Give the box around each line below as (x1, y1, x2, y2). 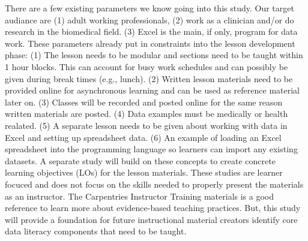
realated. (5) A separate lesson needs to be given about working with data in (5, 119, 288, 131)
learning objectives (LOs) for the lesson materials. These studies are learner (5, 166, 283, 179)
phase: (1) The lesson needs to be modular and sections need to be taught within (5, 49, 303, 61)
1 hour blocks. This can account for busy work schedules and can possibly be (5, 60, 288, 73)
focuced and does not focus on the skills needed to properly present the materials (5, 177, 304, 190)
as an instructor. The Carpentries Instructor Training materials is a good (5, 189, 274, 202)
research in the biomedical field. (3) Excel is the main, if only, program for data (5, 25, 298, 38)
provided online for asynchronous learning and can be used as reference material (5, 84, 300, 97)
